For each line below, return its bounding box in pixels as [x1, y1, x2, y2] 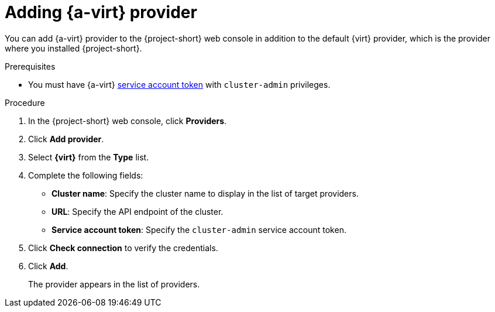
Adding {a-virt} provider [5, 2, 197, 22]
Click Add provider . [28, 133, 104, 144]
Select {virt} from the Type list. [28, 152, 149, 162]
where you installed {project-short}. [5, 43, 142, 53]
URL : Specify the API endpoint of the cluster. [51, 206, 224, 217]
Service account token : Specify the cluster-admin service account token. [51, 224, 346, 235]
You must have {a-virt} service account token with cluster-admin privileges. [28, 79, 331, 90]
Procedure [5, 97, 45, 108]
